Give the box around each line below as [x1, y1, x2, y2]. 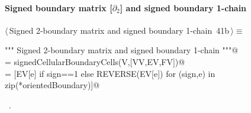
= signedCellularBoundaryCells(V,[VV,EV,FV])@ [5, 55, 185, 67]
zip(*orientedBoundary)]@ [5, 79, 100, 91]
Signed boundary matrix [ [5, 1, 112, 14]
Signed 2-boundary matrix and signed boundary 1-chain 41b [9, 24, 230, 36]
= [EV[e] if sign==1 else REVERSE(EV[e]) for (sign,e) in [5, 67, 215, 79]
